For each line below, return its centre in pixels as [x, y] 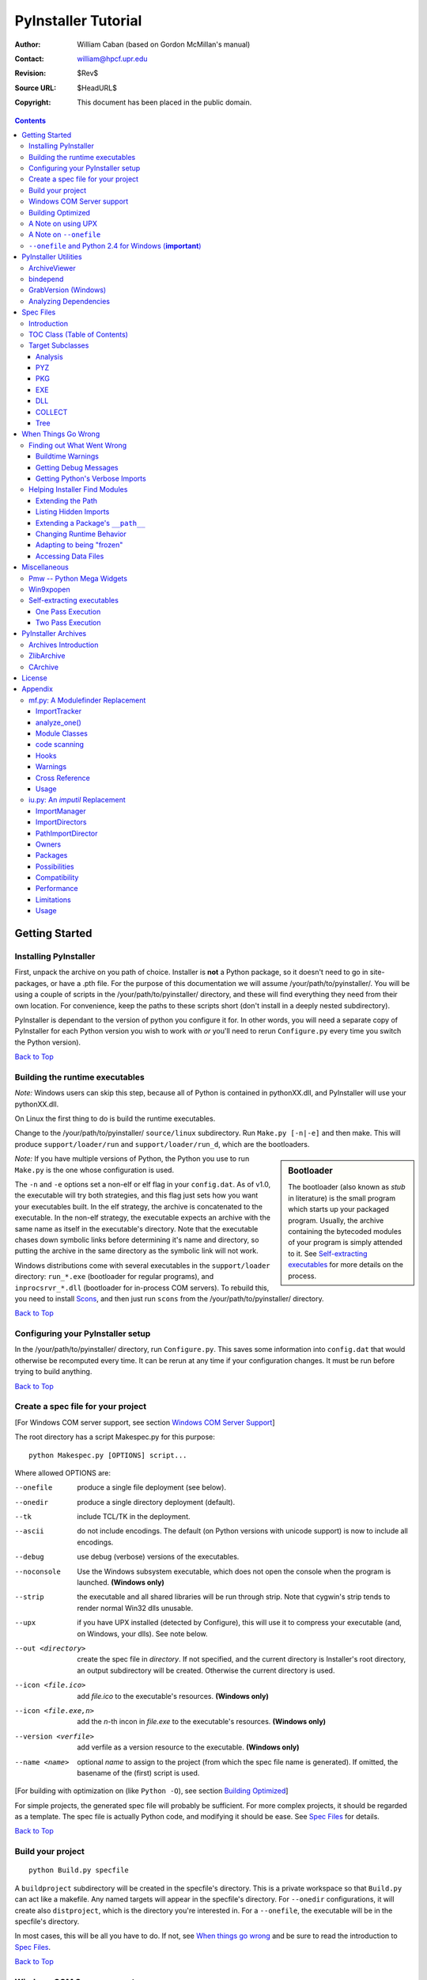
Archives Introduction [64, 645]
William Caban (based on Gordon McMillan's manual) [164, 44]
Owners [49, 844]
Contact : [30, 59]
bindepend [46, 279]
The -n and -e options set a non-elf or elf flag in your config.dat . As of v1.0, [143, 1184]
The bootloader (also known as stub [347, 1187]
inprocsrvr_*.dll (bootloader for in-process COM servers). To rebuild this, [142, 1288]
